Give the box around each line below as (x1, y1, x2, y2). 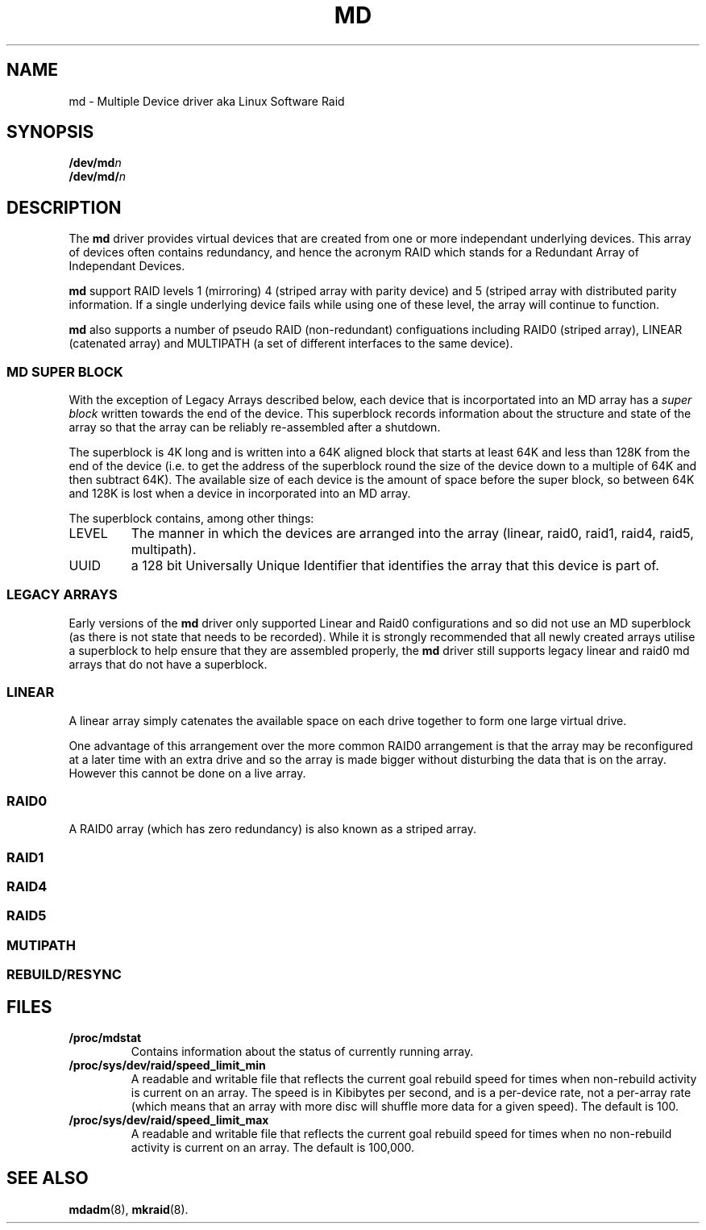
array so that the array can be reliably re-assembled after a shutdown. (69, 420, 441, 435)
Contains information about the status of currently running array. (131, 1044, 474, 1058)
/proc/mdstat (69, 1031, 142, 1044)
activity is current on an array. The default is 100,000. (131, 1140, 415, 1154)
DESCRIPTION (6, 197, 122, 218)
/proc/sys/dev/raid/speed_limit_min (69, 1058, 266, 1072)
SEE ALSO (6, 1168, 89, 1189)
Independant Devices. (69, 259, 185, 273)
